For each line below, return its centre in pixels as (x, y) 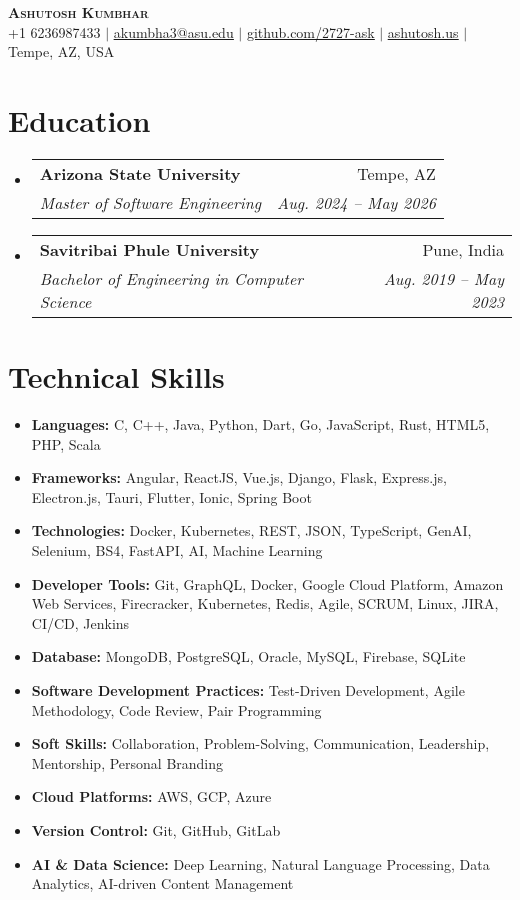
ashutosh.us (423, 31)
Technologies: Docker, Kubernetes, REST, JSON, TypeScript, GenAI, (251, 530)
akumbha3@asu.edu (173, 31)
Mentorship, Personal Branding (127, 762)
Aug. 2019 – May (443, 278)
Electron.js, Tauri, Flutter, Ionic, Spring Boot (171, 496)
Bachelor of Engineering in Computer (171, 278)
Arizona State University (140, 173)
